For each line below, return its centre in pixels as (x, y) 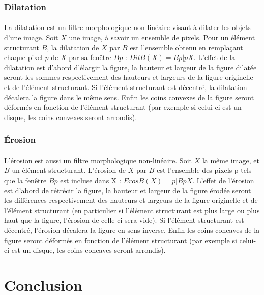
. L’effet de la (214, 57)
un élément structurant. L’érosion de (69, 170)
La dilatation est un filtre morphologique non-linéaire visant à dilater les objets (127, 27)
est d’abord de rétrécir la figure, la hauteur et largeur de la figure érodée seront (128, 190)
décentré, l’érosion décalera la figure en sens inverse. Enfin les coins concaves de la (132, 230)
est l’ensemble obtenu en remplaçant (186, 47)
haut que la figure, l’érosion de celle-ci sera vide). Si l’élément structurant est (124, 220)
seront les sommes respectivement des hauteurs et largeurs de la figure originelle (129, 77)
